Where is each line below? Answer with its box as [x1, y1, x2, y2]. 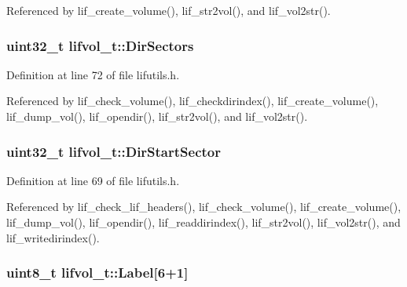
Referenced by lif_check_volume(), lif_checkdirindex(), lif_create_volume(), [6, 93, 379, 109]
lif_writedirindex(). [6, 229, 100, 245]
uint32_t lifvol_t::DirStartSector [6, 141, 221, 161]
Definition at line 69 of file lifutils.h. [6, 172, 180, 188]
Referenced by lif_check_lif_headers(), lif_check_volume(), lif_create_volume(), [6, 198, 401, 215]
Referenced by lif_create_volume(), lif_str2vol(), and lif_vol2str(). [6, 2, 331, 18]
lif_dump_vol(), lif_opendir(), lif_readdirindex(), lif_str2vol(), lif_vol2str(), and [6, 214, 401, 230]
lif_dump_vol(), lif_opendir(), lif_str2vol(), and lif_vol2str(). [6, 108, 308, 124]
